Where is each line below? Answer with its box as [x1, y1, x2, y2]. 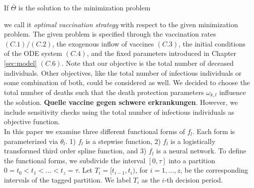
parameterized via [4, 136, 58, 146]
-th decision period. [164, 174, 223, 185]
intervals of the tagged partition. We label [4, 174, 131, 185]
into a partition [169, 155, 215, 165]
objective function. [4, 116, 60, 127]
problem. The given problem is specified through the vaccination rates [4, 29, 216, 39]
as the [141, 174, 160, 185]
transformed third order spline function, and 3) [4, 145, 147, 156]
